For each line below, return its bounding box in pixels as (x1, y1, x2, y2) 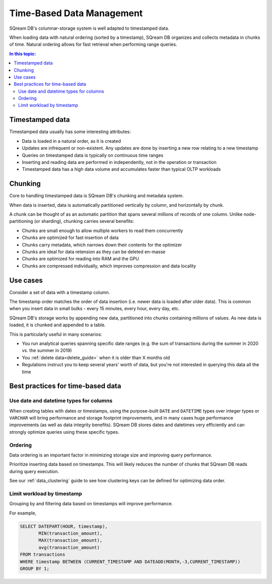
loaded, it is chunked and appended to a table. (9, 322, 106, 328)
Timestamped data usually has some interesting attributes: (9, 129, 131, 135)
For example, (9, 510, 37, 516)
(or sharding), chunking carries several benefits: (34, 218, 134, 224)
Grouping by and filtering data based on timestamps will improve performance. (9, 501, 173, 507)
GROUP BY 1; (20, 566, 50, 572)
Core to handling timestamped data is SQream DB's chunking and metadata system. (9, 193, 184, 199)
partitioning (9, 218, 33, 224)
